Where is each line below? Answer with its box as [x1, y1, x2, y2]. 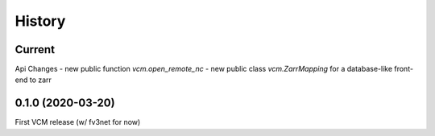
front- [393, 64, 414, 74]
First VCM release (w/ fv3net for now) [14, 117, 141, 127]
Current [14, 43, 56, 56]
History [14, 12, 66, 30]
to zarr [29, 75, 52, 84]
